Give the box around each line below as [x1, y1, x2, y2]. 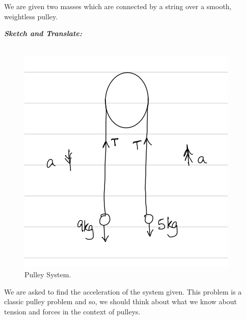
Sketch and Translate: [4, 28, 82, 39]
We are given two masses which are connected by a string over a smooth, [4, 1, 232, 11]
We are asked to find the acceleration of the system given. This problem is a [4, 286, 242, 297]
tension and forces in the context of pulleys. [4, 306, 141, 316]
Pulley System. [24, 269, 71, 279]
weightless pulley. [4, 11, 58, 21]
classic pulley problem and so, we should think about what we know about [4, 296, 237, 307]
